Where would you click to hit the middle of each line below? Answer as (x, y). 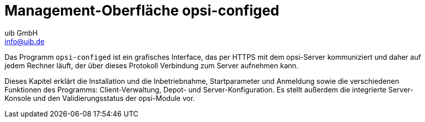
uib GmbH (21, 33)
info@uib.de (25, 41)
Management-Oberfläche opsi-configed (142, 11)
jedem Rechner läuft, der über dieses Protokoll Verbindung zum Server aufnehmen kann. (152, 65)
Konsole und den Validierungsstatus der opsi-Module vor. (100, 98)
